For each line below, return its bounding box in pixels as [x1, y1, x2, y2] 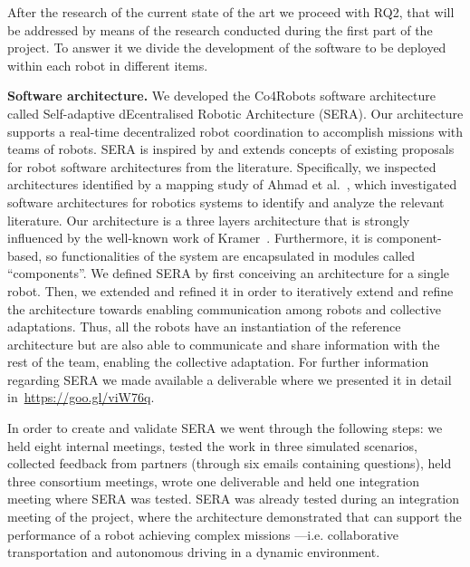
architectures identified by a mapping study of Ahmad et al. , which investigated [7, 175, 457, 194]
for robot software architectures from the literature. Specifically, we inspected [7, 157, 436, 176]
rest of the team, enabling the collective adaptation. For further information [7, 352, 429, 371]
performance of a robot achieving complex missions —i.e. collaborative [7, 524, 399, 543]
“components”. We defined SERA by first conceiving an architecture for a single [7, 264, 450, 283]
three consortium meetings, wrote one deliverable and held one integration [7, 471, 419, 490]
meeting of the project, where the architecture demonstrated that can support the [7, 507, 462, 526]
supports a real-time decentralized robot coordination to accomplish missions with [7, 121, 464, 140]
